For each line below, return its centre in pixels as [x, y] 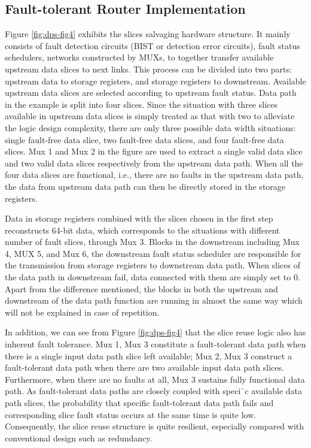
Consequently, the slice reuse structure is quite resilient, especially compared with [155, 426]
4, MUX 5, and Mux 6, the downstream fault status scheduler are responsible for [153, 253]
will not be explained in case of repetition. [82, 312]
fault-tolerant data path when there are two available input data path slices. [144, 367]
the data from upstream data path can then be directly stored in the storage [145, 186]
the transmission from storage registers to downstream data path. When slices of [153, 265]
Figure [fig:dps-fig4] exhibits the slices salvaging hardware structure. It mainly [148, 34]
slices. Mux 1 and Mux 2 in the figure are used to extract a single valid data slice [154, 151]
